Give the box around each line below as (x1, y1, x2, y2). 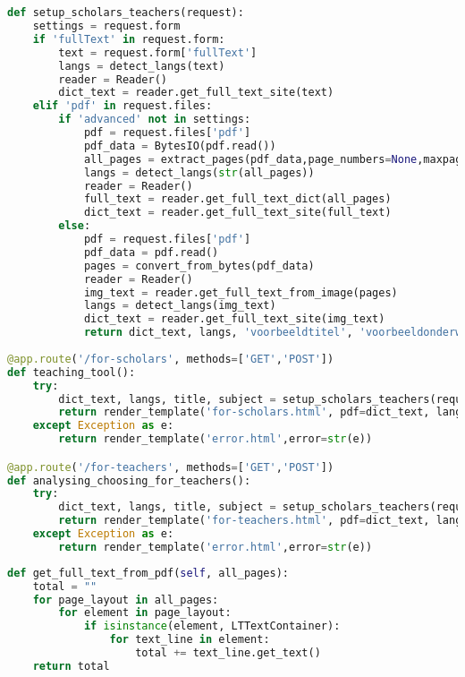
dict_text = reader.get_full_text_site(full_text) (83, 206, 392, 219)
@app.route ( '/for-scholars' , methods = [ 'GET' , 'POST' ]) (7, 352, 334, 365)
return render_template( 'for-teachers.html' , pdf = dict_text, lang (58, 514, 462, 527)
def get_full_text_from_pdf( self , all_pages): (7, 566, 290, 579)
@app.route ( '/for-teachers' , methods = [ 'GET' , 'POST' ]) (7, 460, 334, 474)
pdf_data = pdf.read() (83, 245, 219, 259)
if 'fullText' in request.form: (32, 32, 225, 46)
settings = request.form (32, 20, 181, 33)
